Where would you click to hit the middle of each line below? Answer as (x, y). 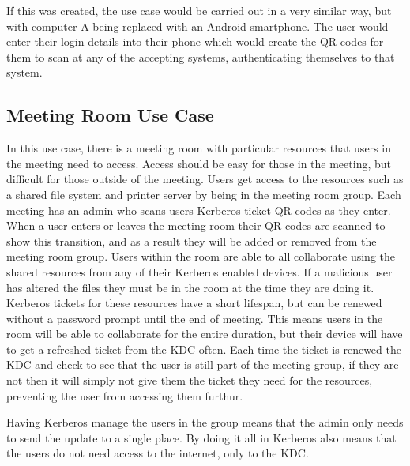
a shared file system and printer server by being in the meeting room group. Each (204, 194)
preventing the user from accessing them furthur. (125, 395)
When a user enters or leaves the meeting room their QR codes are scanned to (196, 225)
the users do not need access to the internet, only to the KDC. (158, 453)
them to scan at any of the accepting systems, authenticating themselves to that (201, 56)
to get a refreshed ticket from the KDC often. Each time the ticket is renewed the (204, 349)
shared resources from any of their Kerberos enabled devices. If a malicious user (199, 271)
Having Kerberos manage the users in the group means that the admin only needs (205, 422)
